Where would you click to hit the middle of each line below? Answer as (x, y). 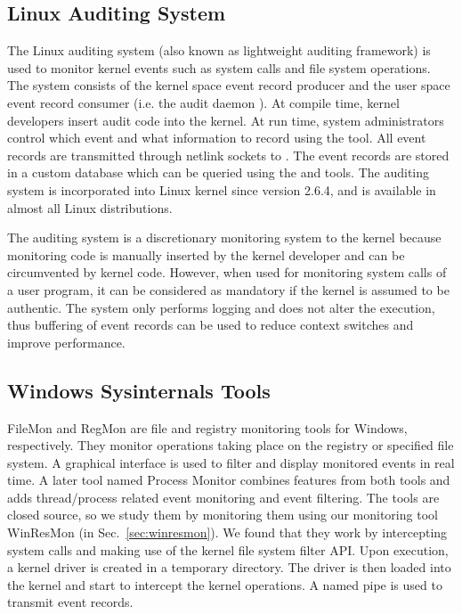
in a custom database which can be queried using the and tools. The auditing (219, 172)
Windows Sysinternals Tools (139, 390)
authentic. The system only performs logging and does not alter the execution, (221, 307)
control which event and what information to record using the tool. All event (217, 138)
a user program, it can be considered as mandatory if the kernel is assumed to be (228, 289)
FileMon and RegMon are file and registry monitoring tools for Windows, (207, 427)
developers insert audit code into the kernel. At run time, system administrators (226, 120)
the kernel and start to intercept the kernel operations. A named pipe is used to (225, 584)
